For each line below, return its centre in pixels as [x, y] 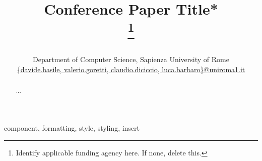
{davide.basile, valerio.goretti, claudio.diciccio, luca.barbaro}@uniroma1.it [131, 69]
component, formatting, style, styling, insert [72, 128]
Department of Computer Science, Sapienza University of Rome [131, 59]
